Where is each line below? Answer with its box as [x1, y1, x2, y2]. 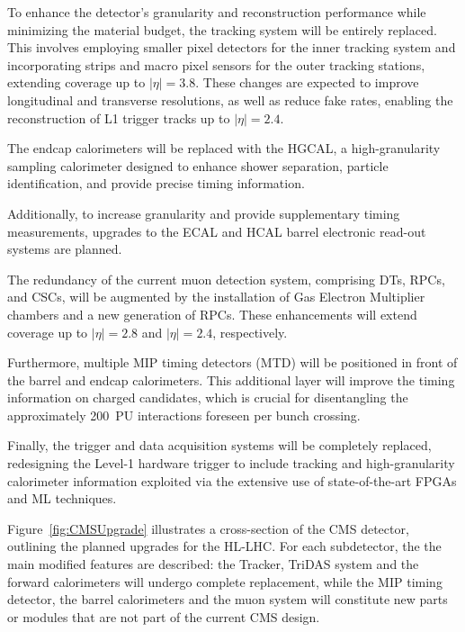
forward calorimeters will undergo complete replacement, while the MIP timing [7, 572, 443, 591]
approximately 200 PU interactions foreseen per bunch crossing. [7, 405, 361, 424]
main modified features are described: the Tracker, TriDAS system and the [7, 555, 419, 573]
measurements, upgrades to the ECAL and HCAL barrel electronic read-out [7, 221, 426, 240]
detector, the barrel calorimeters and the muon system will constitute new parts [7, 590, 448, 609]
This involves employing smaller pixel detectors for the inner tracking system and [7, 38, 456, 57]
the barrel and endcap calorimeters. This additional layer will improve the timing [7, 370, 455, 389]
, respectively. [212, 322, 288, 341]
